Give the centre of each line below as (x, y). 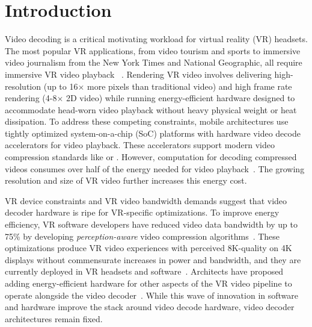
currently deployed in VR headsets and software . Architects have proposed (144, 271)
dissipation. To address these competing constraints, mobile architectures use (147, 121)
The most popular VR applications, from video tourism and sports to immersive (153, 50)
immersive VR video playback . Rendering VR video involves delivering (138, 74)
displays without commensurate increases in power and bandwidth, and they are (153, 259)
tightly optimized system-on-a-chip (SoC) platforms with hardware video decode (153, 133)
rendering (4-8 (31, 98)
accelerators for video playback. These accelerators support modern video (140, 145)
